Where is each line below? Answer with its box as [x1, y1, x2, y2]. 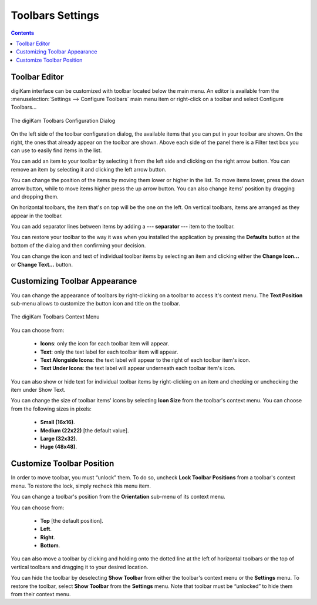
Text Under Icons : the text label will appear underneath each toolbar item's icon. [40, 365, 236, 372]
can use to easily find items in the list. [11, 147, 102, 154]
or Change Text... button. [11, 261, 73, 268]
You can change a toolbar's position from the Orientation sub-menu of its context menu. [11, 493, 225, 500]
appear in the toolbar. [11, 212, 63, 219]
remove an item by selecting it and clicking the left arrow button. [11, 166, 167, 173]
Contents [11, 29, 35, 36]
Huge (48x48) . [40, 443, 77, 451]
